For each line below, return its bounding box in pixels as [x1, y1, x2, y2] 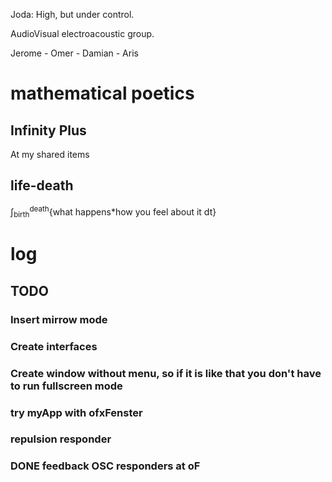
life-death [10, 177, 74, 194]
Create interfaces [10, 339, 98, 353]
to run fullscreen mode [10, 379, 123, 393]
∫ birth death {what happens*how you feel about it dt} [10, 204, 217, 220]
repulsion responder [10, 432, 112, 446]
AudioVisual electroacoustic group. [10, 28, 155, 39]
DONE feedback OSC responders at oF [10, 459, 201, 473]
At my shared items [10, 149, 90, 160]
